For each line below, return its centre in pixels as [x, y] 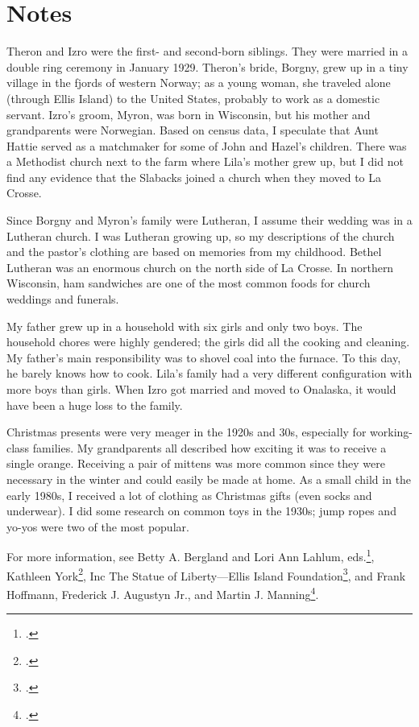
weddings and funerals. [63, 299]
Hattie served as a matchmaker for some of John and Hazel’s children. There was [207, 145]
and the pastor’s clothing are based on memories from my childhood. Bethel [194, 252]
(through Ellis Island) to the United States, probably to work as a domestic [193, 98]
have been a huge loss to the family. [95, 405]
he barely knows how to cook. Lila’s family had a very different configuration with [209, 373]
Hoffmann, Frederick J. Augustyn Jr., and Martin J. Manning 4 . [163, 593]
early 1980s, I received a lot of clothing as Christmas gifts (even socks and [189, 495]
